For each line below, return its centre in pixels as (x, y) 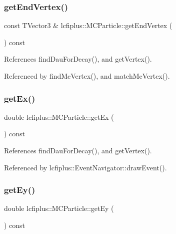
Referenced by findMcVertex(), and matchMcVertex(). (87, 76)
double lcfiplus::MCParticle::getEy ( (59, 208)
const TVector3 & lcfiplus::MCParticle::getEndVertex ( (88, 25)
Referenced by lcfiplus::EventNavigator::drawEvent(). (85, 167)
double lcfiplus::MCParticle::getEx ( (59, 116)
